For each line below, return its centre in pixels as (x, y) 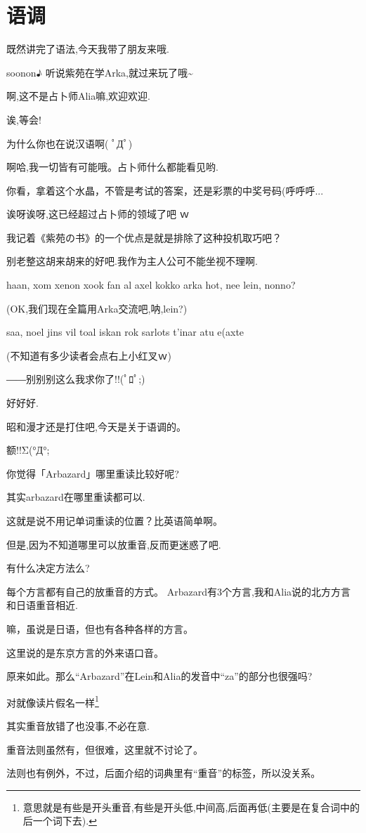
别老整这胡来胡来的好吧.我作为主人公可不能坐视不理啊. (132, 261)
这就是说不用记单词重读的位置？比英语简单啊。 (115, 520)
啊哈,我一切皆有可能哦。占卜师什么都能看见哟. (112, 167)
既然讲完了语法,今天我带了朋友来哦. (88, 49)
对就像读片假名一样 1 (53, 701)
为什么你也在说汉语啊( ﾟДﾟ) (70, 143)
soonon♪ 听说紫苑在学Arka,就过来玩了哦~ (100, 72)
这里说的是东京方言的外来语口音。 (85, 652)
